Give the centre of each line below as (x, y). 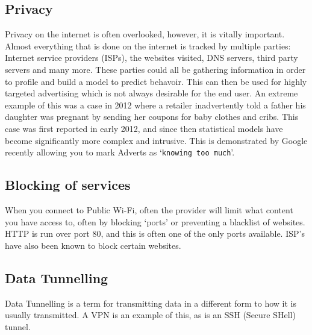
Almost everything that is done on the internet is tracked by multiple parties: (148, 45)
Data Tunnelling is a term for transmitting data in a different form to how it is (151, 303)
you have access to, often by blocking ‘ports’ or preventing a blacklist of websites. (155, 221)
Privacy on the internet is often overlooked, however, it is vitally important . (145, 34)
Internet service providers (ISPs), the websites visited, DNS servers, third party (151, 58)
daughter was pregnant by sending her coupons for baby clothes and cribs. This (152, 117)
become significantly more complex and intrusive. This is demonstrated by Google (156, 140)
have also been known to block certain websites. (93, 245)
